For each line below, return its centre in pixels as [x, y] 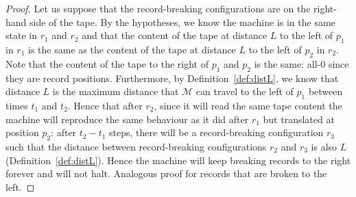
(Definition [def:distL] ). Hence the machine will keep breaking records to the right [178, 160]
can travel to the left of [245, 91]
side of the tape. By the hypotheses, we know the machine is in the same [182, 22]
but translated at [299, 119]
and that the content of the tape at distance [175, 35]
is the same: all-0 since [301, 63]
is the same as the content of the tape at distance [132, 49]
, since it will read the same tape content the [248, 105]
